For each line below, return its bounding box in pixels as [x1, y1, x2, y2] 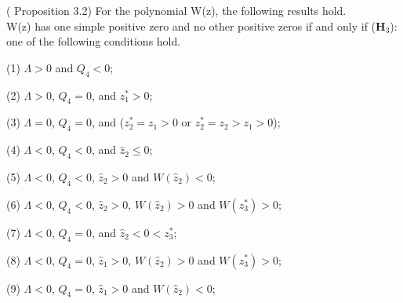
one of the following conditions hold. [6, 33, 181, 49]
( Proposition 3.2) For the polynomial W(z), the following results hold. [6, 2, 347, 18]
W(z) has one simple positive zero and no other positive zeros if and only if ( [6, 17, 376, 34]
